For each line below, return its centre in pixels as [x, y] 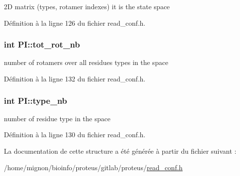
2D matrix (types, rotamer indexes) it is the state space [87, 6]
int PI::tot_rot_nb [42, 44]
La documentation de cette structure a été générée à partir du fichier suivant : [120, 151]
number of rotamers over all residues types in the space [86, 62]
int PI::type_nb [36, 100]
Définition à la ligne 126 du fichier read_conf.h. [75, 23]
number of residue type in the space [57, 118]
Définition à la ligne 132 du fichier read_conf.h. [75, 79]
